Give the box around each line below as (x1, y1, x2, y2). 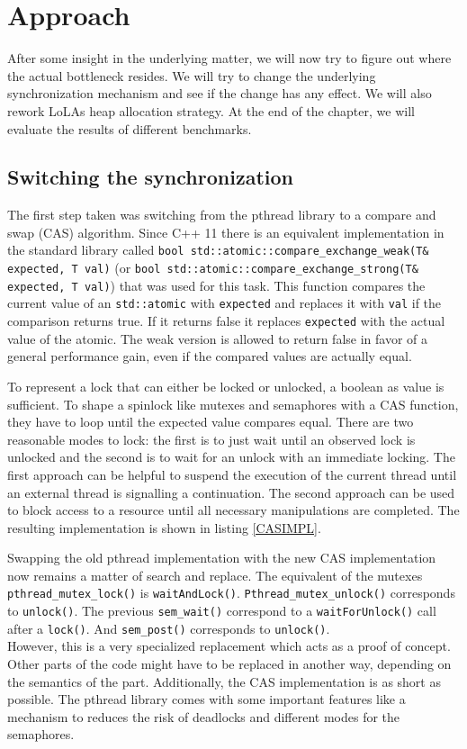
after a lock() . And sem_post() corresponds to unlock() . (7, 618, 330, 637)
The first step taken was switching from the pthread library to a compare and (7, 205, 436, 224)
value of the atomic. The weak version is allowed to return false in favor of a (7, 329, 428, 347)
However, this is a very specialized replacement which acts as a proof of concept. (7, 636, 451, 655)
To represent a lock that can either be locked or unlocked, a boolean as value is (7, 376, 445, 395)
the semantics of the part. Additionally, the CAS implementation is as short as (7, 672, 441, 690)
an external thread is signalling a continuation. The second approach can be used (7, 483, 455, 501)
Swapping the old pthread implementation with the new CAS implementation (7, 548, 436, 567)
